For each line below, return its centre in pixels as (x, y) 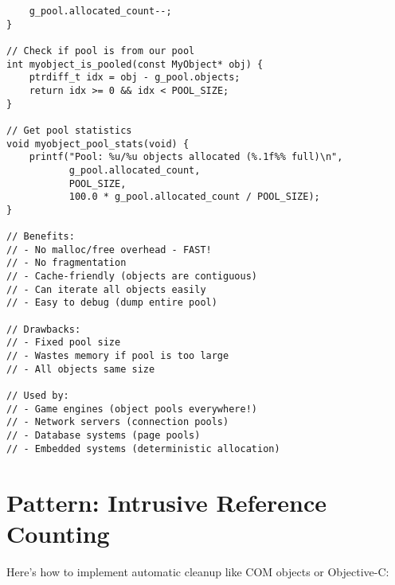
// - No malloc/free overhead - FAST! (109, 250)
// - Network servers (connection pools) (118, 422)
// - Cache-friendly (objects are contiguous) (132, 277)
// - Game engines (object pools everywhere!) (132, 409)
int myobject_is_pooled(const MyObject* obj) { (135, 64)
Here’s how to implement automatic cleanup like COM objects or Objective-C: (198, 571)
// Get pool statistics (69, 130)
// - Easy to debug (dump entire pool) (112, 303)
